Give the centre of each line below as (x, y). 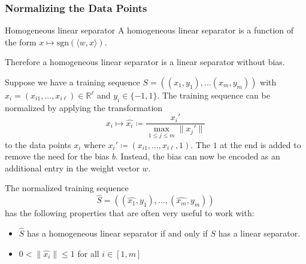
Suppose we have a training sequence (72, 82)
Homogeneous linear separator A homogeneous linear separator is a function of (149, 30)
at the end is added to (260, 144)
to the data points (38, 144)
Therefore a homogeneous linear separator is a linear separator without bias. (145, 62)
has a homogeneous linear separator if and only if (117, 233)
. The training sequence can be (213, 95)
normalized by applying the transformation (84, 107)
